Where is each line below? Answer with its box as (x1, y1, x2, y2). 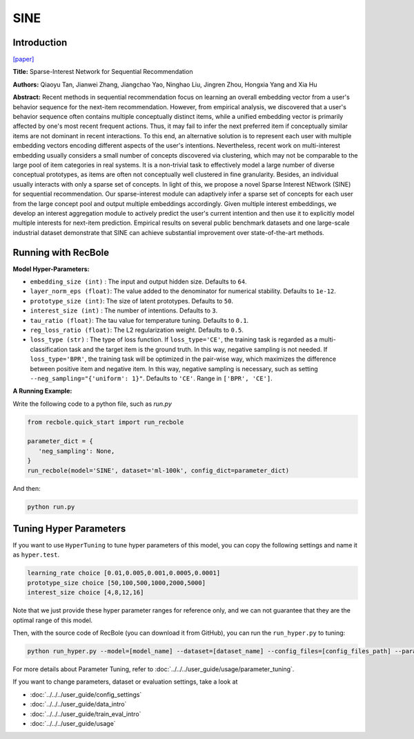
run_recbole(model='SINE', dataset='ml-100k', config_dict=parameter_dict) (27, 467, 290, 474)
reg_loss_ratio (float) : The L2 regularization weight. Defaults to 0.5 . (30, 326, 244, 334)
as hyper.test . (12, 550, 60, 559)
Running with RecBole (12, 246, 110, 259)
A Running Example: (12, 387, 72, 395)
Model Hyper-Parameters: (12, 265, 90, 273)
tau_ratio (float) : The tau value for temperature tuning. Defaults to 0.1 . (30, 316, 249, 324)
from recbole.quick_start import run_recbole (27, 418, 184, 426)
